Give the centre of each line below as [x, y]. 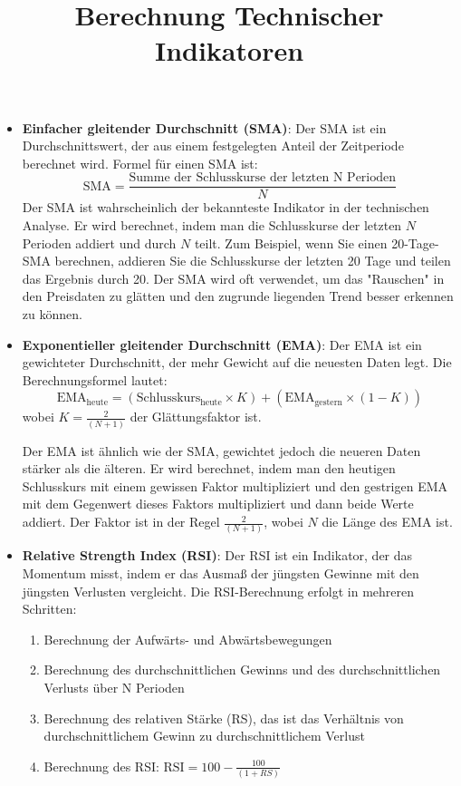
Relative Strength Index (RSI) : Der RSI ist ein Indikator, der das [217, 555]
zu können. [52, 313]
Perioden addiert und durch [99, 243]
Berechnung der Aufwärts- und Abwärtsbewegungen [188, 639]
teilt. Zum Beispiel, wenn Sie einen [291, 243]
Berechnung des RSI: [101, 766]
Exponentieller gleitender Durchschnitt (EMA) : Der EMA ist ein [222, 344]
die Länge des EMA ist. [387, 522]
